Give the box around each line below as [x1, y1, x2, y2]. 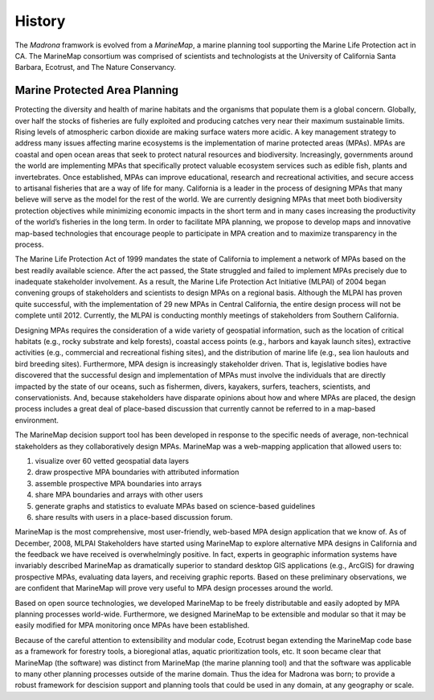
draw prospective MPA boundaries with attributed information [35, 467, 240, 477]
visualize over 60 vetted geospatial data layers [35, 456, 189, 465]
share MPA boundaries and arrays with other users [35, 490, 203, 500]
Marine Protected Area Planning [14, 84, 178, 97]
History [14, 12, 66, 30]
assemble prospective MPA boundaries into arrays [35, 478, 203, 488]
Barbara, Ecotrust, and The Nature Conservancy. [14, 63, 177, 72]
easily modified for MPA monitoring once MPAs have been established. [14, 620, 250, 630]
